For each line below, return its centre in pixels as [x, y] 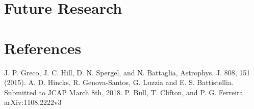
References [43, 48]
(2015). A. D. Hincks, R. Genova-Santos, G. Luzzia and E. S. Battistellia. [119, 82]
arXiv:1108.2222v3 [33, 102]
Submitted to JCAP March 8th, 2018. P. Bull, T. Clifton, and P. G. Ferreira [124, 92]
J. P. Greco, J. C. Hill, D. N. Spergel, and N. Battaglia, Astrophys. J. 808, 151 [127, 72]
